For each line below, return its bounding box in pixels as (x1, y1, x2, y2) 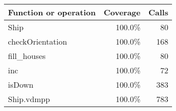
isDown (8, 79, 33, 90)
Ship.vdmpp (8, 93, 50, 105)
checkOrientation (8, 36, 67, 47)
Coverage (103, 6, 141, 18)
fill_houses (8, 50, 46, 61)
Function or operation (8, 6, 96, 18)
